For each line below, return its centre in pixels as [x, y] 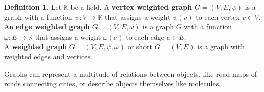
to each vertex [218, 17]
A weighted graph [36, 47]
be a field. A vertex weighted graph [131, 7]
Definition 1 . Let [33, 7]
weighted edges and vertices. [48, 56]
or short [140, 47]
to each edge [145, 36]
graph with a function [38, 17]
